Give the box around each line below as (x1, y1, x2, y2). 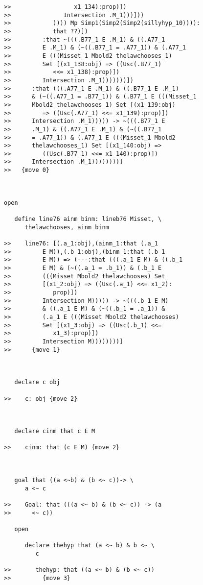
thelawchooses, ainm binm (24, 223, 109, 231)
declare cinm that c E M (14, 428, 95, 435)
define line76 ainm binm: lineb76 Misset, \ (14, 216, 162, 223)
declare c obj (14, 379, 60, 386)
